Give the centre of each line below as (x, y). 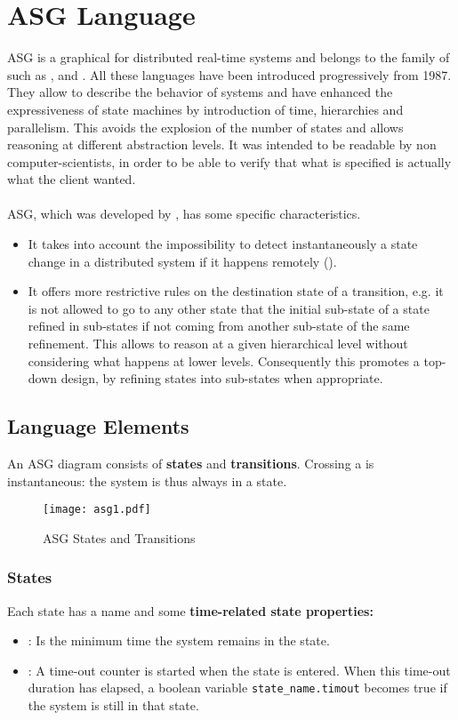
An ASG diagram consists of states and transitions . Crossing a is (191, 464)
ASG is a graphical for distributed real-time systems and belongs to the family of (229, 57)
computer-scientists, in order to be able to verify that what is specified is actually (229, 161)
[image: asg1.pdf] (97, 510)
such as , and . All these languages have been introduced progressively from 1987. (229, 74)
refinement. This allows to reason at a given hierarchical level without (218, 344)
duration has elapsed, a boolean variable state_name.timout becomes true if (237, 688)
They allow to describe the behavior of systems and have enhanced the (200, 92)
